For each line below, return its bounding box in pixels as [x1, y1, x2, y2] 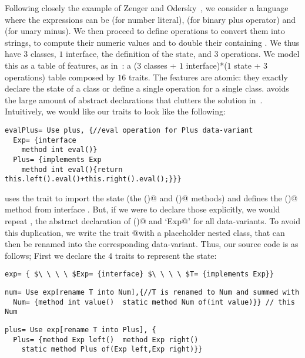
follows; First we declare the [5, 249, 106, 261]
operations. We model [221, 48, 300, 60]
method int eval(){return [21, 165, 123, 174]
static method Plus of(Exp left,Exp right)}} [21, 345, 203, 354]
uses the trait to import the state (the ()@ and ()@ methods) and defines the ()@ [5, 191, 298, 204]
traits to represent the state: [115, 249, 217, 261]
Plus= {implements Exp [13, 155, 102, 164]
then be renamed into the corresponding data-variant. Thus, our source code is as [5, 238, 299, 250]
